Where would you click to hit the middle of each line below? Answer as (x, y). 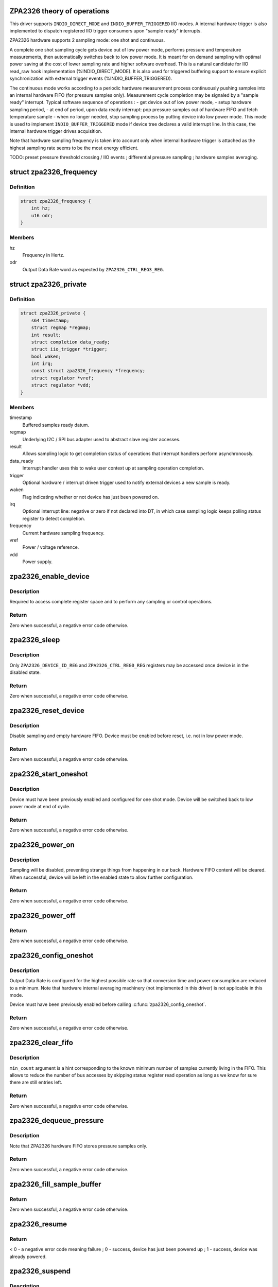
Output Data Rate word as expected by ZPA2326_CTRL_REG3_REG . (93, 269)
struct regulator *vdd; (61, 385)
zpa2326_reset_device (47, 711)
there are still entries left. (36, 1082)
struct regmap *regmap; (61, 328)
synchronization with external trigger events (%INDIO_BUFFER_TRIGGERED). (91, 79)
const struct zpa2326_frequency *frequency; (88, 371)
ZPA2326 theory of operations (59, 11)
